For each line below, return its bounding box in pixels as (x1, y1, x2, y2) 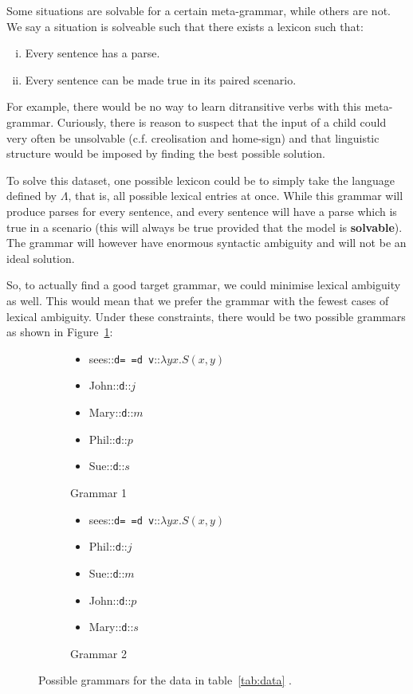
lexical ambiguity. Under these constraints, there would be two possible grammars (6, 308, 406, 324)
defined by (6, 187, 57, 204)
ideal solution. (6, 249, 75, 266)
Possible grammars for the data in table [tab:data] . (38, 672, 292, 688)
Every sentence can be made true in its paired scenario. (25, 71, 297, 88)
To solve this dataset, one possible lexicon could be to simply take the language (6, 171, 395, 188)
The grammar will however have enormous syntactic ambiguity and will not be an (6, 234, 407, 251)
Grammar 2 (70, 645, 127, 661)
